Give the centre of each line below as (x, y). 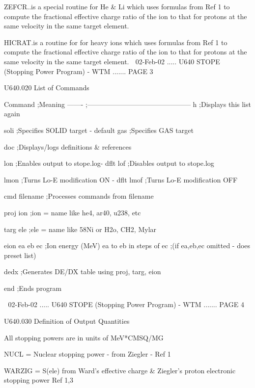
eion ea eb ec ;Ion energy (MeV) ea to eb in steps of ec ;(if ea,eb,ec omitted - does (127, 246)
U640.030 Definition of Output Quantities (67, 321)
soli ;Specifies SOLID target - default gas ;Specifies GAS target (99, 130)
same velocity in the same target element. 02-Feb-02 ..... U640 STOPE (112, 61)
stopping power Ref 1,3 (39, 380)
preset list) (20, 255)
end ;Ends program (33, 288)
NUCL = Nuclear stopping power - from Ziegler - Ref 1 (87, 354)
